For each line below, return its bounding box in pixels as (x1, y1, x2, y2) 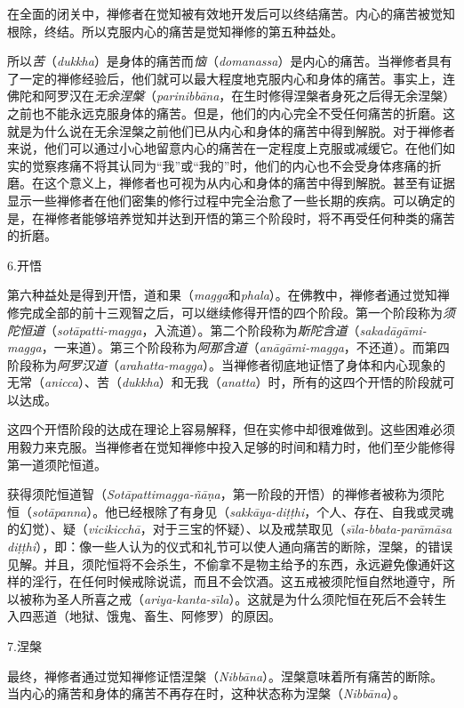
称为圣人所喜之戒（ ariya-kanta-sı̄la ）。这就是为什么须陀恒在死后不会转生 (31, 589, 447, 607)
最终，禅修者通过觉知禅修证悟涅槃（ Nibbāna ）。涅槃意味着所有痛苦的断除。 (7, 666, 444, 685)
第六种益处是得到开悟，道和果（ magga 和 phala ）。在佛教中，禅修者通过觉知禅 (7, 286, 450, 304)
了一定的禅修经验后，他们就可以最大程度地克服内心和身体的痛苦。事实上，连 (7, 68, 455, 87)
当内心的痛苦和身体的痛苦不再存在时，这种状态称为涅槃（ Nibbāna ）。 (7, 684, 406, 703)
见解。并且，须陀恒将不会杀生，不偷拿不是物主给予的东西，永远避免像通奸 (7, 554, 443, 573)
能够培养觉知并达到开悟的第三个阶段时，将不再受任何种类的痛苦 (81, 208, 455, 227)
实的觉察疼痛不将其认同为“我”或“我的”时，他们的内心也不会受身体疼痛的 (7, 156, 429, 174)
